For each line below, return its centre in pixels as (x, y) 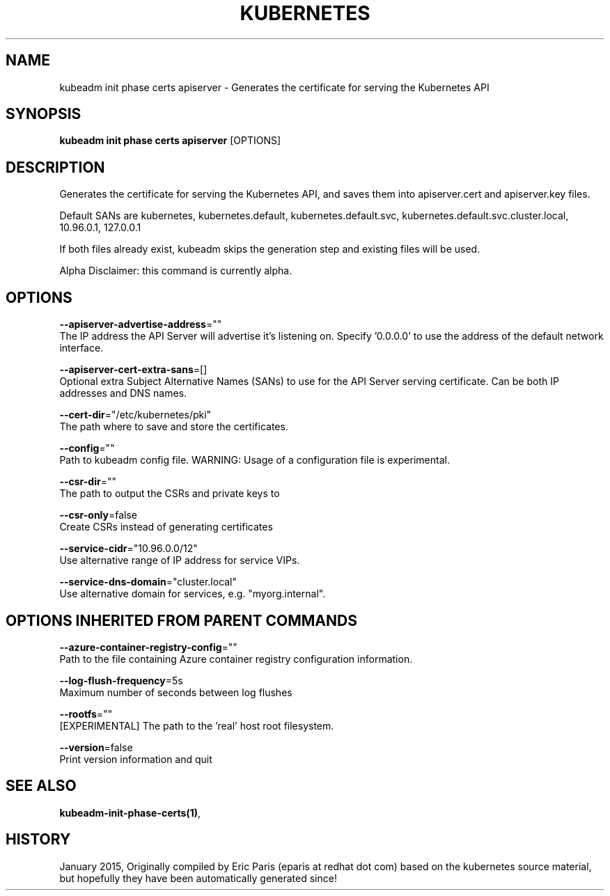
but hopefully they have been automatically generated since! (198, 878)
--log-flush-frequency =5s (121, 680)
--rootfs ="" (86, 714)
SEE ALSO (41, 786)
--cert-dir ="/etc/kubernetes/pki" (135, 415)
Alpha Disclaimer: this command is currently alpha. (176, 271)
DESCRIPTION (55, 167)
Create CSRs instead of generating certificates (166, 527)
